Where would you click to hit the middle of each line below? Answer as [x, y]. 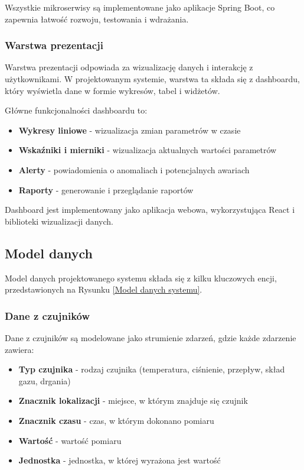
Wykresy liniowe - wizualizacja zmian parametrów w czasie [130, 130]
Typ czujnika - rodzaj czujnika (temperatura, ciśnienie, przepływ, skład [152, 369]
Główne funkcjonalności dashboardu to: [76, 110]
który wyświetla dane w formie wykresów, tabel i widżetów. [112, 90]
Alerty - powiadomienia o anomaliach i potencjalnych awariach [134, 169]
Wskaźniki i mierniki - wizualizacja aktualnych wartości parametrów [148, 150]
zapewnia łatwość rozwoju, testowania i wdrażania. [97, 19]
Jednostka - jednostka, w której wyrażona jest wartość [120, 460]
